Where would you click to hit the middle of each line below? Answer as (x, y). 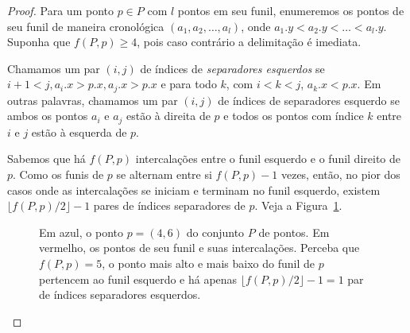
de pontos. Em (294, 232)
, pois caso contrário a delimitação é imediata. (249, 42)
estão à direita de (168, 116)
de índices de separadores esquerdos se (232, 68)
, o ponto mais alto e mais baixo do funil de (208, 263)
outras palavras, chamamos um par (93, 100)
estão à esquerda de (79, 132)
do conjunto (215, 232)
